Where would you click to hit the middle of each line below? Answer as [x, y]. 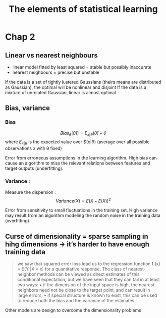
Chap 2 [20, 37]
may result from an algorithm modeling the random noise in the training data [83, 215]
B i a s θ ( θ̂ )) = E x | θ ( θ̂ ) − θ [83, 133]
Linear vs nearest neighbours [52, 55]
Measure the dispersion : [30, 192]
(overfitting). [18, 221]
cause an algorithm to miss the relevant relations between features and [78, 163]
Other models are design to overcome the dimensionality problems [73, 310]
